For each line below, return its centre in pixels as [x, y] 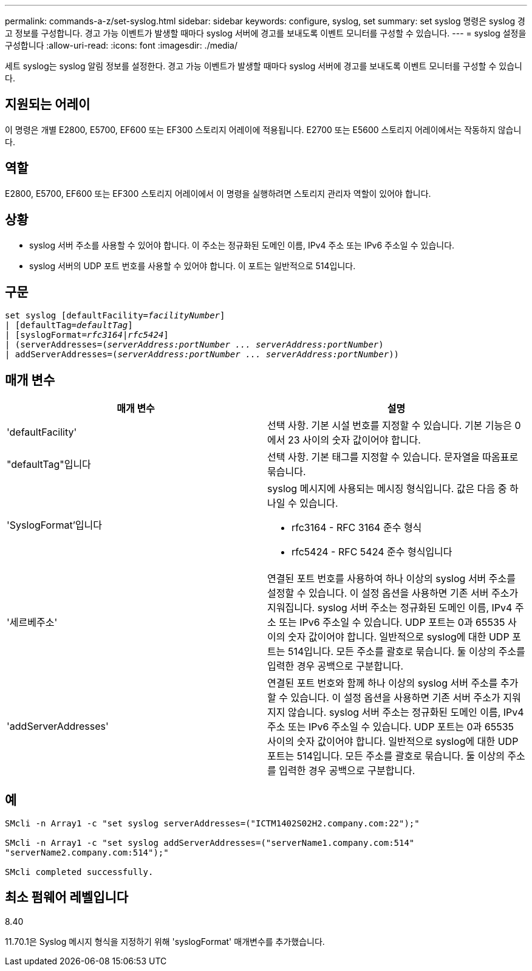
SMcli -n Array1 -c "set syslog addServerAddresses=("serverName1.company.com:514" [210, 843]
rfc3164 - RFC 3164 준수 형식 [357, 528]
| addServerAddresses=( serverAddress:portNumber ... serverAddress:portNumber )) [202, 355]
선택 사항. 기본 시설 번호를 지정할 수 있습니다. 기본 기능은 [390, 426]
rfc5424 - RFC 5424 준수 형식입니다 [372, 552]
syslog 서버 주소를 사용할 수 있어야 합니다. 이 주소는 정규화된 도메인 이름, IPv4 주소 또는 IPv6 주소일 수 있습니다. [242, 245]
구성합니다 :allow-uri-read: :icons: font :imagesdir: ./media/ [121, 45]
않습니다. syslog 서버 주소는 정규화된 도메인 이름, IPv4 [406, 712]
